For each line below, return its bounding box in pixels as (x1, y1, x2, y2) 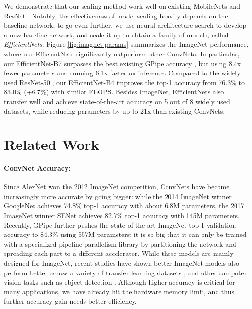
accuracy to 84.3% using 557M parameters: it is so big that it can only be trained (4, 229, 247, 239)
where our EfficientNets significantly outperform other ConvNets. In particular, (4, 48, 240, 58)
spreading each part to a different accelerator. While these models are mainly (4, 248, 234, 258)
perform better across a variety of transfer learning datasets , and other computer (4, 267, 247, 277)
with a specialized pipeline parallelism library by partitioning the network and (4, 238, 236, 249)
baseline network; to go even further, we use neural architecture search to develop (4, 20, 247, 30)
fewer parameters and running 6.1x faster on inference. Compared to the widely (4, 68, 241, 78)
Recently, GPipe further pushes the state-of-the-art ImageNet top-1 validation (4, 219, 236, 230)
